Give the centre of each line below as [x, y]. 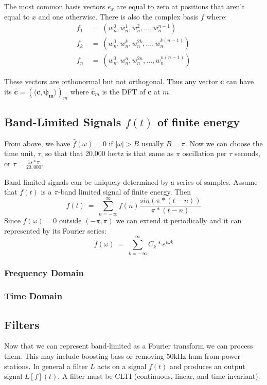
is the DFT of [124, 91]
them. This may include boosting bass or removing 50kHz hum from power [122, 356]
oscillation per [204, 153]
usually [153, 143]
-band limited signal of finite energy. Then [125, 192]
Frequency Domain [44, 272]
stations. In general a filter [46, 366]
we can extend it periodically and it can [179, 220]
